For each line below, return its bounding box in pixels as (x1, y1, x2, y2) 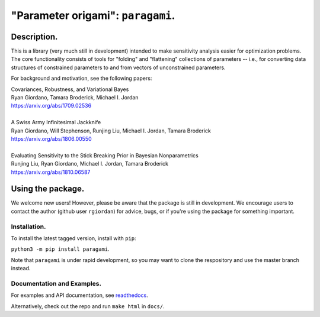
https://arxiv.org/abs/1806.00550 (11, 135, 92, 142)
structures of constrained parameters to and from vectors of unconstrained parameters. (11, 64, 226, 71)
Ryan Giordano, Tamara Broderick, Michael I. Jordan (11, 94, 139, 101)
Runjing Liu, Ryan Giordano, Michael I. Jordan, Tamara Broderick (11, 160, 169, 167)
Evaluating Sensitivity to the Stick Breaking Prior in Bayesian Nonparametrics (11, 151, 199, 159)
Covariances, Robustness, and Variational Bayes (11, 86, 129, 93)
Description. (11, 31, 58, 41)
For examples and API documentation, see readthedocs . (11, 292, 148, 299)
